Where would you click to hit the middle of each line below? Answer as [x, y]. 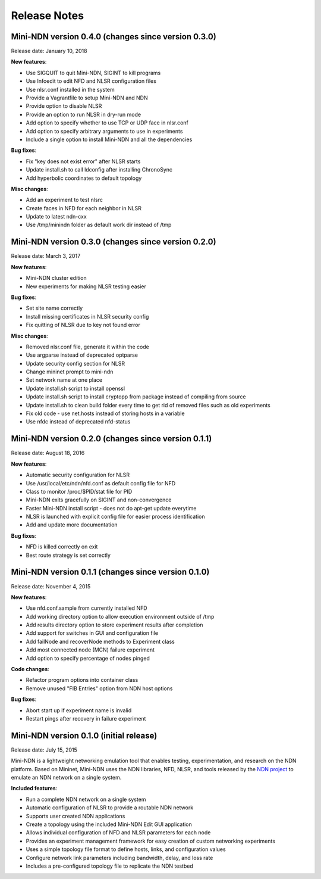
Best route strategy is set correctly [68, 555]
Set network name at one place [64, 380]
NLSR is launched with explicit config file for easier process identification [115, 517]
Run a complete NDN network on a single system [86, 799]
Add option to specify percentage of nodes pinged [88, 658]
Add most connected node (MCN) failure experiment [90, 650]
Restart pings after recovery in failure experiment [86, 719]
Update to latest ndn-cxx [56, 217]
